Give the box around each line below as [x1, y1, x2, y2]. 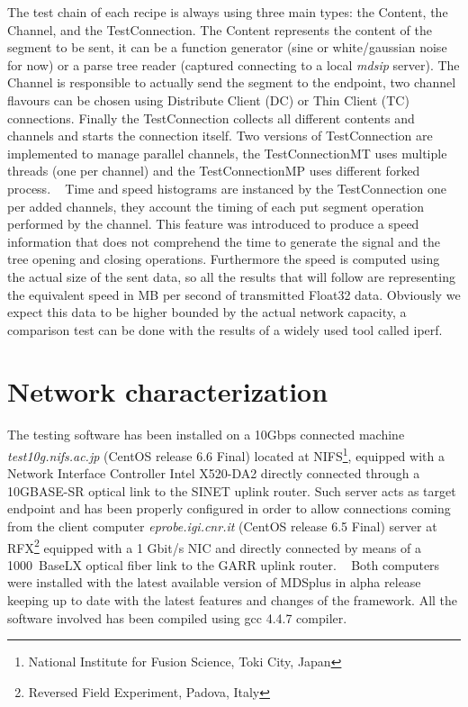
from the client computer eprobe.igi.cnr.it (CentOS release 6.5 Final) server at [7, 517, 437, 536]
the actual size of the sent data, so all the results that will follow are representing [7, 267, 455, 286]
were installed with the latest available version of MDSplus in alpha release [7, 573, 421, 592]
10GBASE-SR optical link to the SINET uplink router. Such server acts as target [7, 481, 456, 500]
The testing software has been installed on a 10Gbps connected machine [7, 425, 405, 444]
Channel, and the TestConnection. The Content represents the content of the [7, 20, 433, 39]
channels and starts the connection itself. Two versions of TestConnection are [7, 126, 433, 145]
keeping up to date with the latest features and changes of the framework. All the [7, 591, 458, 610]
